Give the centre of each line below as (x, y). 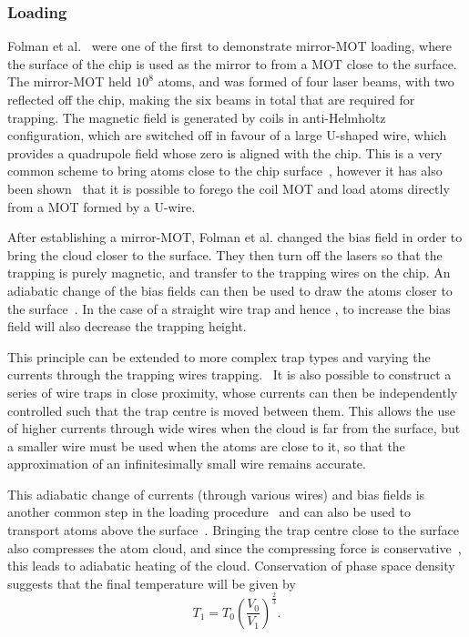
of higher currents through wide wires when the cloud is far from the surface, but (234, 428)
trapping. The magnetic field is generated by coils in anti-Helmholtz (197, 117)
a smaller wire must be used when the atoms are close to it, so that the (206, 445)
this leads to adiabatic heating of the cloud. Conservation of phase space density (231, 566)
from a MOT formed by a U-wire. (102, 206)
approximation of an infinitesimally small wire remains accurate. (187, 464)
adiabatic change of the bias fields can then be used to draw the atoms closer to (230, 290)
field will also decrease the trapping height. (127, 326)
